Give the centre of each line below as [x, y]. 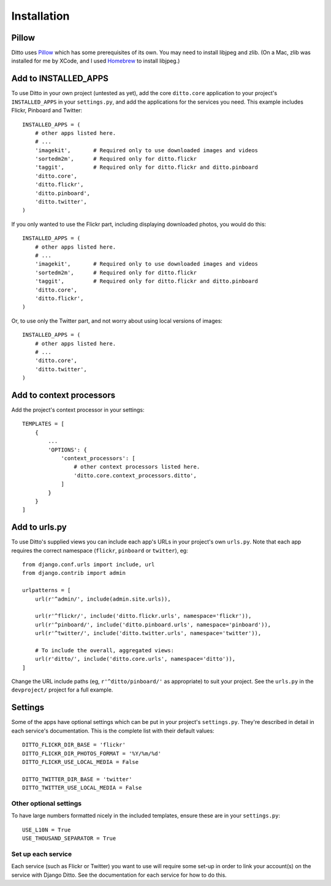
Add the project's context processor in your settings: [78, 410]
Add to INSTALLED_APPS [60, 79]
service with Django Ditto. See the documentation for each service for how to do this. [119, 875]
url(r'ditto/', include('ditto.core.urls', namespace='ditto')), [135, 659]
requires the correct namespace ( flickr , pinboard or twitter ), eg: [100, 550]
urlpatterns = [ [47, 590]
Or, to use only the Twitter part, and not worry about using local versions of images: [117, 321]
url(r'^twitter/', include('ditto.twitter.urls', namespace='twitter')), [148, 633]
